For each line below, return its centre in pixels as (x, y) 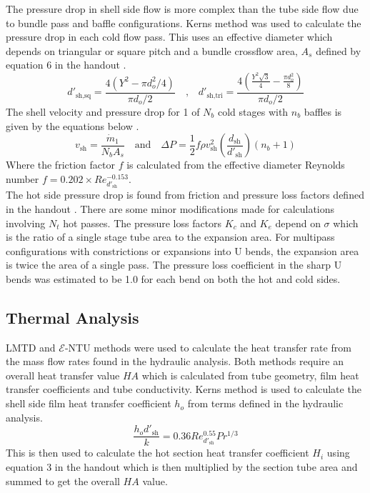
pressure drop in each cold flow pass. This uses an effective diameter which (169, 37)
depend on (298, 223)
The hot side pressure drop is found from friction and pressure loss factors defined (185, 195)
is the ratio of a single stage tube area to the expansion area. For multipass (170, 237)
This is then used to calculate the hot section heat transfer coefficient (157, 453)
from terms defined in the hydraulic (265, 403)
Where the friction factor (60, 165)
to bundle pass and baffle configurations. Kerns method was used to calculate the (184, 23)
